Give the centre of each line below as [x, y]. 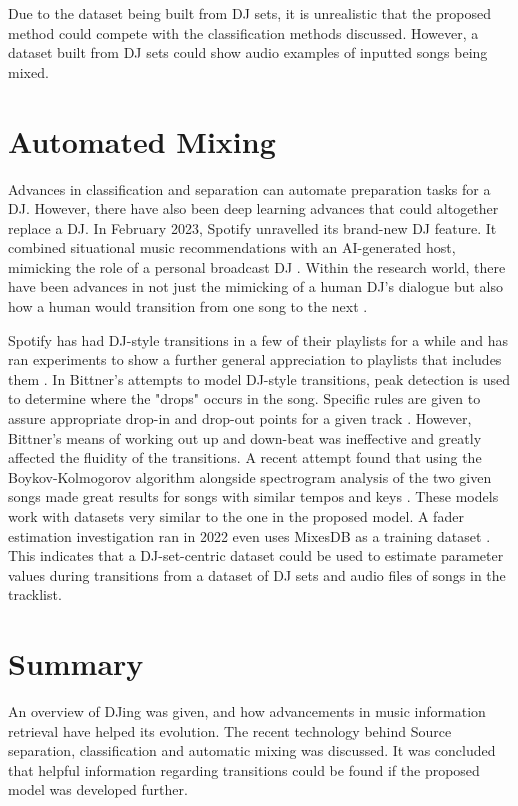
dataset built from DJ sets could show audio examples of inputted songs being [248, 52]
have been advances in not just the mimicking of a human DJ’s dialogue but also [255, 286]
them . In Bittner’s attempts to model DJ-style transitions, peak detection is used [259, 378]
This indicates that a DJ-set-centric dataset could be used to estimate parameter [256, 555]
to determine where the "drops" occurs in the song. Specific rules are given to [244, 398]
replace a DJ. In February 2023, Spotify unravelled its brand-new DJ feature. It [252, 227]
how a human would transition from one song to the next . [188, 306]
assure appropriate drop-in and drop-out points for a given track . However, [240, 418]
